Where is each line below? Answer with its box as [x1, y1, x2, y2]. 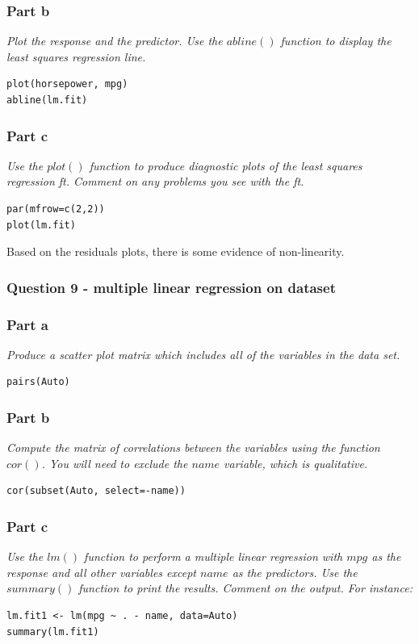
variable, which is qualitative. [224, 454, 368, 471]
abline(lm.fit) [6, 94, 88, 106]
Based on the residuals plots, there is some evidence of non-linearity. [6, 243, 345, 260]
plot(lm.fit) [6, 219, 76, 231]
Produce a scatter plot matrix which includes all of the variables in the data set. [6, 345, 400, 362]
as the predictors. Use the [232, 563, 358, 580]
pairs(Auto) [6, 376, 70, 388]
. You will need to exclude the [41, 454, 188, 471]
